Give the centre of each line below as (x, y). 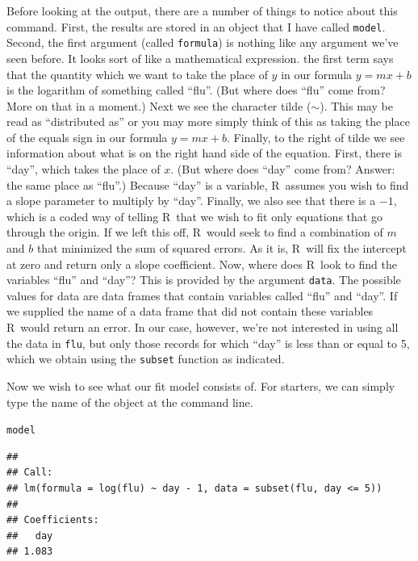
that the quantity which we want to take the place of (137, 74)
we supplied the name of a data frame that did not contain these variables (190, 311)
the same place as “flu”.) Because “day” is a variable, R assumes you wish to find (208, 184)
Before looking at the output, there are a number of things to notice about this (202, 10)
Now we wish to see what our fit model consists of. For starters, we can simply (201, 385)
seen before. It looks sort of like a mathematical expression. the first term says (200, 58)
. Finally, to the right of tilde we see (316, 137)
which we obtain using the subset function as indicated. (146, 359)
